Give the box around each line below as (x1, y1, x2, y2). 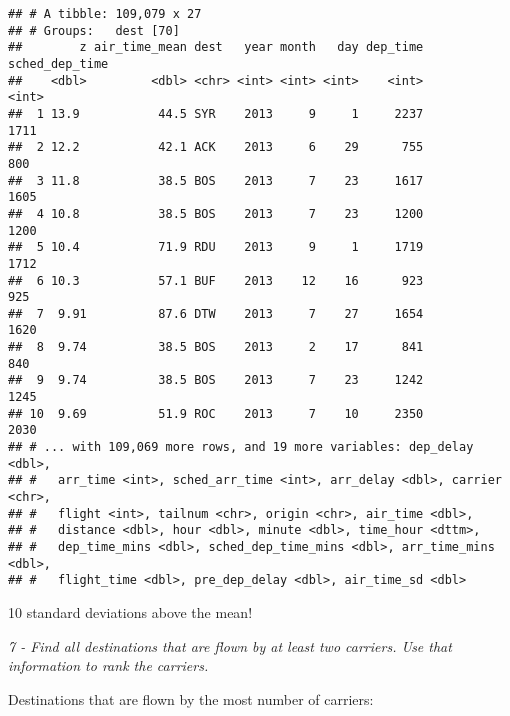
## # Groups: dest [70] (8, 23, 180, 38)
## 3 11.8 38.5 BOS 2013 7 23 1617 (8, 173, 424, 188)
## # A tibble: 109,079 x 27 (8, 7, 202, 21)
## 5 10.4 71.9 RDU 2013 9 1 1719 (8, 240, 424, 255)
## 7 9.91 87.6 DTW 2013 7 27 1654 (8, 306, 424, 321)
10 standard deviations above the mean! (8, 601, 253, 622)
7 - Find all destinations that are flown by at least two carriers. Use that (8, 635, 452, 656)
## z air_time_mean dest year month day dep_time (8, 40, 424, 55)
